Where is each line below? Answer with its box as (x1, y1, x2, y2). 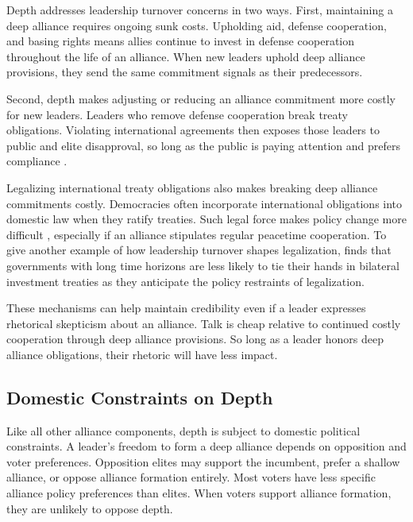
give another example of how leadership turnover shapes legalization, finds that (6, 242, 392, 258)
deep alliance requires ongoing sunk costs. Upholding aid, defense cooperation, (6, 17, 387, 33)
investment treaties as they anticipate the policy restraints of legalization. (6, 273, 365, 289)
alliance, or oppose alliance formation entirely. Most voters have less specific (6, 469, 376, 485)
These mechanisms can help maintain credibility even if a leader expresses (6, 300, 366, 316)
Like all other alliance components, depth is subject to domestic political (6, 422, 361, 439)
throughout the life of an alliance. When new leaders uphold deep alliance (6, 48, 365, 64)
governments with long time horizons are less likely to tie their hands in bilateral (6, 257, 399, 273)
